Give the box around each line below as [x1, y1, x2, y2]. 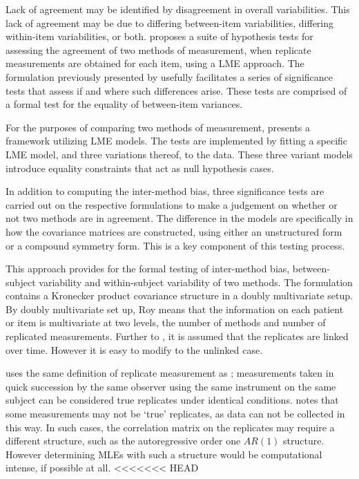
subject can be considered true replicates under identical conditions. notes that [6, 393, 339, 407]
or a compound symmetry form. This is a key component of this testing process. [6, 238, 345, 252]
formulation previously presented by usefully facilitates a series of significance [6, 69, 333, 84]
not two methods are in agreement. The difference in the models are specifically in [6, 211, 353, 225]
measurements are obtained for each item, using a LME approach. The [6, 56, 304, 71]
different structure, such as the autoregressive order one [6, 433, 241, 448]
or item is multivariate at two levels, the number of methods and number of [6, 315, 326, 330]
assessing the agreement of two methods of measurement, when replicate [6, 42, 311, 57]
